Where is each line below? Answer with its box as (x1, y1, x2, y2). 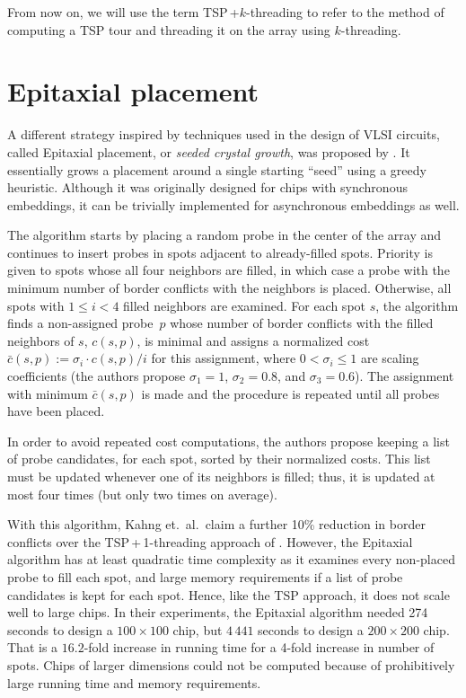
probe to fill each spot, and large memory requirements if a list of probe (7, 567, 403, 586)
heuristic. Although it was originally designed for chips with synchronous (7, 178, 408, 197)
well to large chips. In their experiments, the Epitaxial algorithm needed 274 (7, 603, 428, 622)
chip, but (172, 620, 223, 639)
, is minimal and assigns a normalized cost (136, 331, 370, 349)
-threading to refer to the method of (246, 3, 444, 21)
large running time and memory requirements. (7, 673, 261, 692)
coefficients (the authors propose (7, 367, 186, 385)
